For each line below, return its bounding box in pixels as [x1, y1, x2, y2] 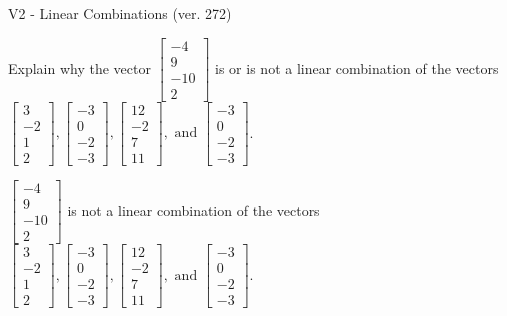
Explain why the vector [8, 57, 151, 78]
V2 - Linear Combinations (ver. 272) [8, 3, 232, 23]
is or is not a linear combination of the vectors [215, 57, 499, 78]
